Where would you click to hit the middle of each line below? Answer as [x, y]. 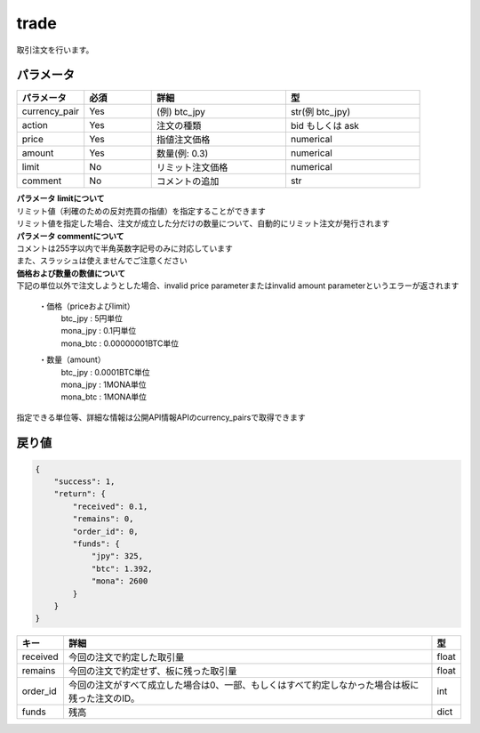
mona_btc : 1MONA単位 [104, 397]
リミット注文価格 [192, 167]
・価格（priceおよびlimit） [87, 306]
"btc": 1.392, [122, 568]
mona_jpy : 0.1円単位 [99, 331]
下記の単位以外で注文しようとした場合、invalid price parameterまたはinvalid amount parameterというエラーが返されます [238, 286]
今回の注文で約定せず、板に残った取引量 [152, 672]
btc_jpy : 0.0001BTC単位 [105, 372]
